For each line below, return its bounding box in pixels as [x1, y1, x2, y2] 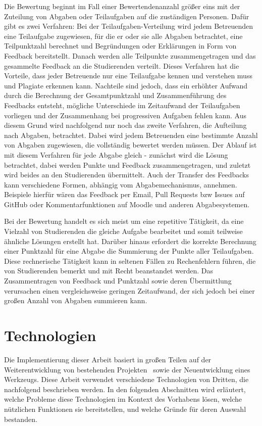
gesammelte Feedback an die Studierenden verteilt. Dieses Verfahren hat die [4, 60, 239, 71]
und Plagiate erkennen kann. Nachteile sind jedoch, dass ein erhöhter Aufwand [4, 80, 248, 90]
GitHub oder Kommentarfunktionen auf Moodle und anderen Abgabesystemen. [4, 199, 250, 209]
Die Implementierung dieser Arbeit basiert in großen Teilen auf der [4, 354, 212, 364]
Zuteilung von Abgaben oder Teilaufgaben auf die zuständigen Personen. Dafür [4, 11, 249, 21]
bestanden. [4, 413, 37, 424]
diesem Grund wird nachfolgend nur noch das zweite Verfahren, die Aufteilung [4, 120, 247, 130]
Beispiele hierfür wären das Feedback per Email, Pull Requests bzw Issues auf [4, 189, 245, 200]
